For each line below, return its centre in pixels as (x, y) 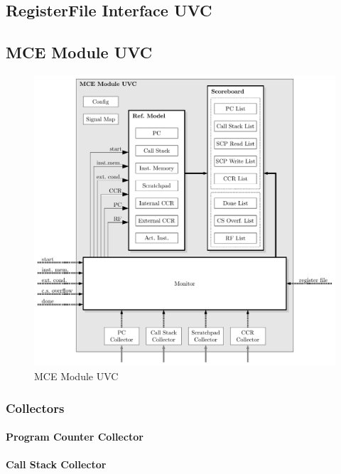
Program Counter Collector (75, 437)
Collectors (35, 408)
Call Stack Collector (56, 464)
